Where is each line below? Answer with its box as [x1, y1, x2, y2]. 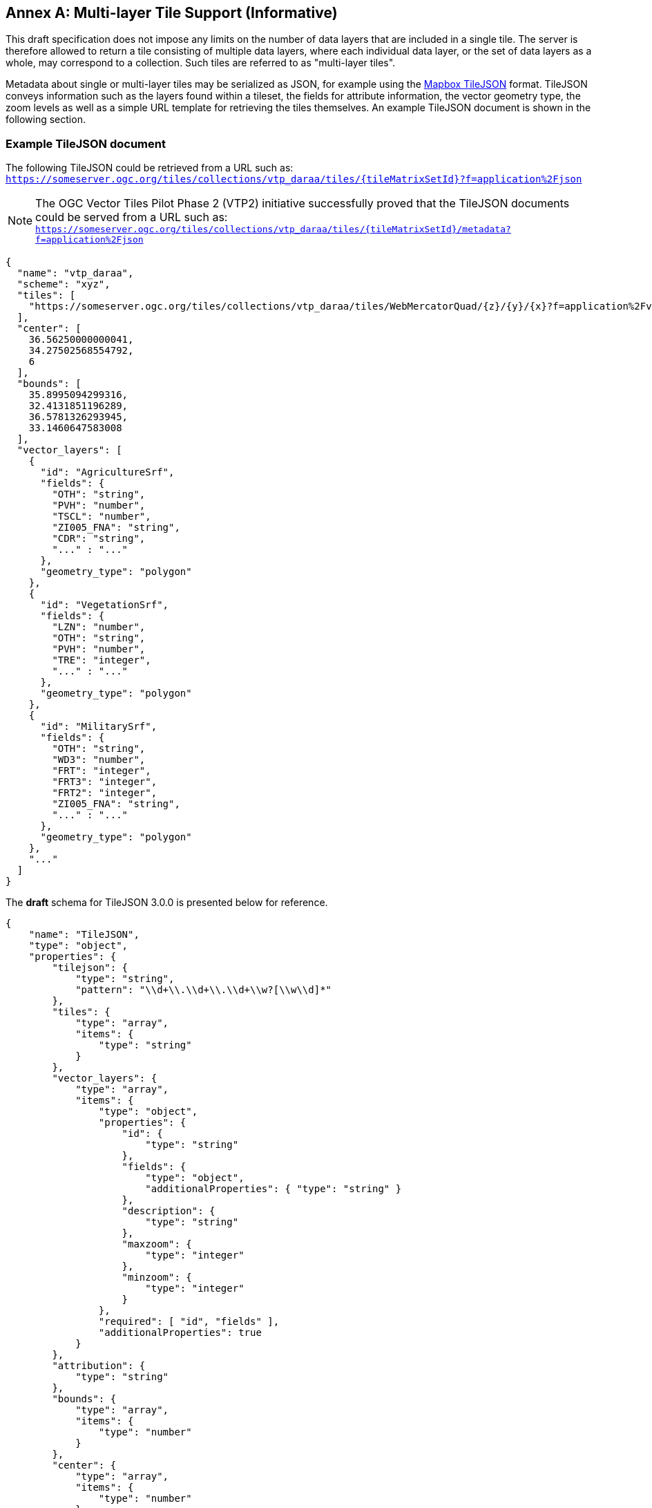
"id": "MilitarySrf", [40, 721, 157, 733]
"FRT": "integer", [52, 765, 151, 777]
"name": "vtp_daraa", [17, 267, 134, 279]
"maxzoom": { [122, 1238, 192, 1250]
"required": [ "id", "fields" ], [98, 1316, 280, 1328]
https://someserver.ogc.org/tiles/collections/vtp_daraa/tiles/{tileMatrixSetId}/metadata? [35, 224, 511, 235]
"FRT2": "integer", [52, 787, 157, 799]
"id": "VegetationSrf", [40, 599, 169, 611]
